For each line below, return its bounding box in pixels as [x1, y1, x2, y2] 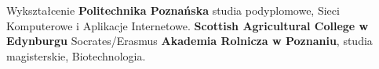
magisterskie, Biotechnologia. [6, 47, 146, 64]
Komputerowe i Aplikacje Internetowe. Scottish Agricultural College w [6, 17, 369, 33]
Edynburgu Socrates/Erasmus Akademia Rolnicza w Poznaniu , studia [6, 33, 373, 49]
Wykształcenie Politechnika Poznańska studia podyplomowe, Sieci [6, 2, 340, 18]
